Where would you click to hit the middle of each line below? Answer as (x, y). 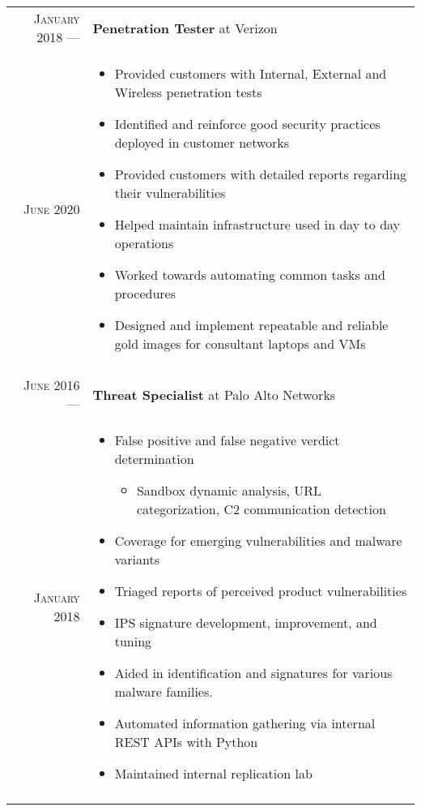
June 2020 (51, 208)
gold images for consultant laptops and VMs (240, 343)
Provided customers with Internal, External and (251, 73)
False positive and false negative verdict (227, 440)
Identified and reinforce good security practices (247, 124)
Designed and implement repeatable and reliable (251, 325)
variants (137, 559)
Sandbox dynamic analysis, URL (229, 490)
